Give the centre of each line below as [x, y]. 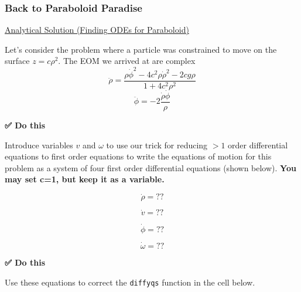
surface [17, 61]
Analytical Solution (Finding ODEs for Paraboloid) [97, 30]
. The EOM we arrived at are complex [127, 61]
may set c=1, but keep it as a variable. [85, 179]
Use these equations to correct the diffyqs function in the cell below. [130, 282]
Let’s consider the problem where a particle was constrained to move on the [141, 49]
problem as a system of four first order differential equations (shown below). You [150, 167]
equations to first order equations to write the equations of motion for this [138, 156]
